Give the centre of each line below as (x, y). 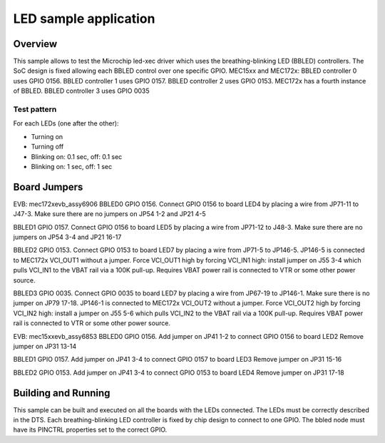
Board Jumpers (48, 187)
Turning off (47, 147)
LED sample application (84, 19)
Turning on (47, 136)
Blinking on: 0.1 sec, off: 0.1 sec (77, 156)
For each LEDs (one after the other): (66, 123)
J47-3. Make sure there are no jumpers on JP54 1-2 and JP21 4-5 (109, 214)
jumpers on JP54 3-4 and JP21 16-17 (67, 237)
